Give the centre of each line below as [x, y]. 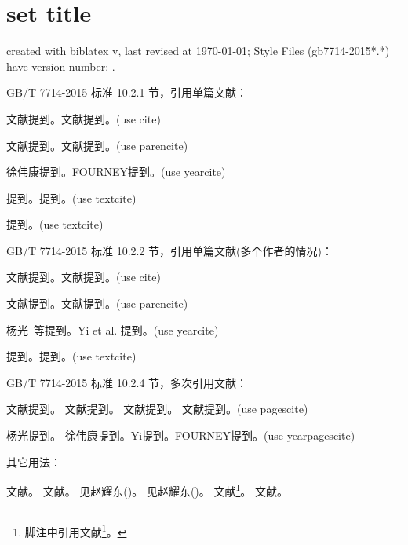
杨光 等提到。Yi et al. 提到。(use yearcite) [113, 329]
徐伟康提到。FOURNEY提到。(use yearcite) [116, 172]
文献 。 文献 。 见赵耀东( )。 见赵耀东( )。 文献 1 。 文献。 [147, 490]
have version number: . [61, 66]
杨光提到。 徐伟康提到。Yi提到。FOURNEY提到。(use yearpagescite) [181, 435]
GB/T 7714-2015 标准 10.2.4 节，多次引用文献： [127, 382]
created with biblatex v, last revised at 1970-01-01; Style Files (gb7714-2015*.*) [198, 51]
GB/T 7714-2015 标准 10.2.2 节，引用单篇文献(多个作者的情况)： [169, 250]
